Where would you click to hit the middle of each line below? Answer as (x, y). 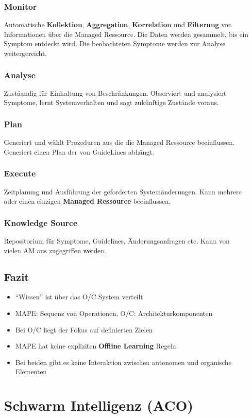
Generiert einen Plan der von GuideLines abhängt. (79, 151)
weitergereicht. (25, 53)
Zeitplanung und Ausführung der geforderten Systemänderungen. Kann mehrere (123, 191)
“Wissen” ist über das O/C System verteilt (79, 297)
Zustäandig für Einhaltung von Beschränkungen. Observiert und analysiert (115, 93)
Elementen (31, 372)
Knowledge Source (41, 222)
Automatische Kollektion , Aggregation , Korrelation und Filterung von (118, 25)
